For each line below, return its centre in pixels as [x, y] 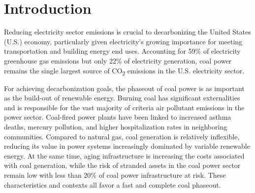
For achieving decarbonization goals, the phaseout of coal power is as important [124, 88]
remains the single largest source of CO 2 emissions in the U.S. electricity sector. [124, 71]
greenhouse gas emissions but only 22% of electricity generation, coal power [118, 60]
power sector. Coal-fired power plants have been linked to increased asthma [118, 117]
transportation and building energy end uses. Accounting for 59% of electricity [122, 51]
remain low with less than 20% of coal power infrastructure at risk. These [115, 175]
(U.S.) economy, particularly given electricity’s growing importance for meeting [123, 41]
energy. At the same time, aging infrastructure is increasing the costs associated [124, 155]
